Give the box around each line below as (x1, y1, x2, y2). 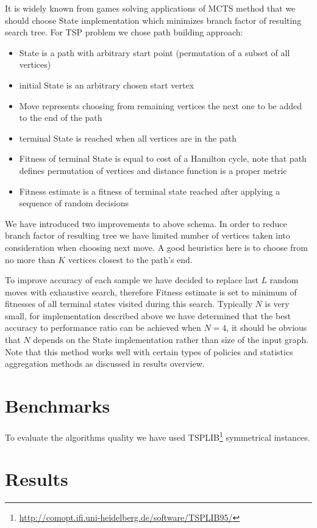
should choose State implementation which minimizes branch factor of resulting (5, 13, 302, 26)
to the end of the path (19, 111, 102, 124)
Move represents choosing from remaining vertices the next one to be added (19, 99, 302, 112)
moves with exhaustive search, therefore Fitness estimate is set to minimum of (5, 285, 297, 298)
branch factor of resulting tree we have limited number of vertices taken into (5, 229, 290, 242)
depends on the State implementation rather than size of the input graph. (33, 333, 309, 346)
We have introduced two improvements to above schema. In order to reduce (5, 217, 287, 230)
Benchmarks (5, 393, 110, 418)
